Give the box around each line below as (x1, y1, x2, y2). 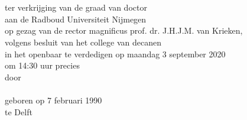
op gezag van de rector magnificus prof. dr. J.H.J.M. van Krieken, (5, 24, 243, 37)
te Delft (5, 105, 32, 118)
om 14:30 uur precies (5, 59, 80, 72)
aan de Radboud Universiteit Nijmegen (5, 12, 147, 25)
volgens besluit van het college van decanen (5, 35, 161, 48)
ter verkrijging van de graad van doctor (5, 1, 147, 14)
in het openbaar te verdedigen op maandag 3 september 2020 (5, 47, 226, 60)
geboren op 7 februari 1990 (5, 93, 102, 106)
